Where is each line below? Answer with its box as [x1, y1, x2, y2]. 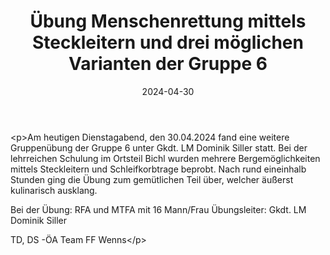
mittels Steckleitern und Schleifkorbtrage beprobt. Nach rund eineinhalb [10, 163, 307, 175]
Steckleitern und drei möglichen [32, 31, 304, 54]
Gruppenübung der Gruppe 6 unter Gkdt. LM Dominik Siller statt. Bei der [10, 141, 308, 154]
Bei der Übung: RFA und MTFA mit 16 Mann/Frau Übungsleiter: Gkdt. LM [10, 203, 307, 215]
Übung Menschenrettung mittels [29, 10, 307, 33]
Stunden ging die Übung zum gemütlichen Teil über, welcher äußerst [10, 173, 294, 185]
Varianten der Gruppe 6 [68, 53, 268, 75]
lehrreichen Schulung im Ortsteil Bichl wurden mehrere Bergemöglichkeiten [10, 152, 321, 164]
